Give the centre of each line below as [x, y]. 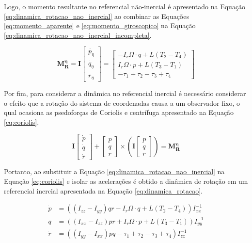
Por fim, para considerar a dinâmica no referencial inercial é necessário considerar [125, 93]
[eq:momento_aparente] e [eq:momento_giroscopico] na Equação [100, 25]
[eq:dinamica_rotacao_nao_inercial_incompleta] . [78, 35]
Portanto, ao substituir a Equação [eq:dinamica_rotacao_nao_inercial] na [114, 171]
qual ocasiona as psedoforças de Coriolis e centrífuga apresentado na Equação [119, 112]
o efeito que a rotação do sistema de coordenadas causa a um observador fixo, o [122, 103]
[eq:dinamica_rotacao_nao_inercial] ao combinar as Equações [96, 16]
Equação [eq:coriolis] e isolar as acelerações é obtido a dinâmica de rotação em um [126, 181]
